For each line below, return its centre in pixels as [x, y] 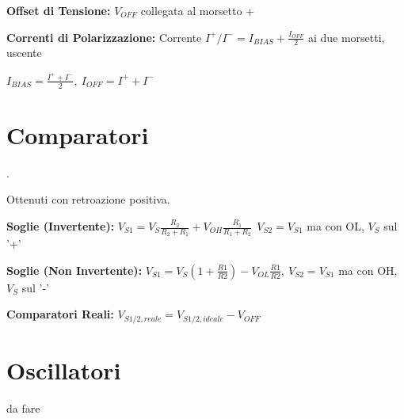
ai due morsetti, [346, 37]
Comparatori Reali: [60, 314]
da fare [23, 408]
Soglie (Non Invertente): [74, 270]
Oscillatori [64, 370]
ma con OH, [368, 270]
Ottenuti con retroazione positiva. [88, 199]
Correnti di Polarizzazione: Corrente [104, 37]
